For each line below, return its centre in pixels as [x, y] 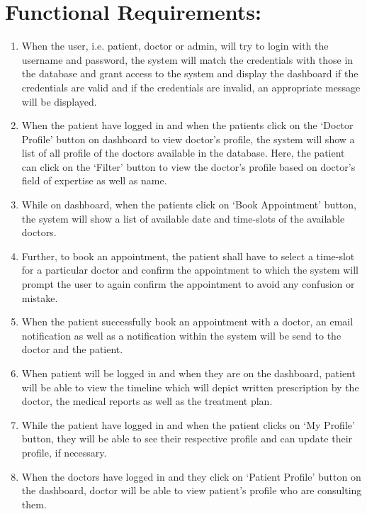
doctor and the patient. [72, 349]
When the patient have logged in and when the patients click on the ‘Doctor [187, 125]
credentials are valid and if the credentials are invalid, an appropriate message [191, 87]
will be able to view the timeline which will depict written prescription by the [190, 387]
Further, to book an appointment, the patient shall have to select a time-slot [188, 256]
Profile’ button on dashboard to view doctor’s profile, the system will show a [188, 139]
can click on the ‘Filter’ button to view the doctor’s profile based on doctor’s [188, 166]
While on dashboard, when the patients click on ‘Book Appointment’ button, [189, 205]
